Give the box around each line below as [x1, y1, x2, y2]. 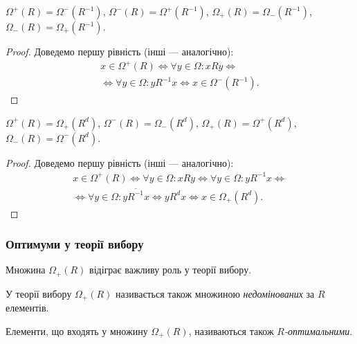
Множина [6, 262, 46, 277]
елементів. [6, 300, 49, 315]
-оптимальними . [284, 323, 353, 338]
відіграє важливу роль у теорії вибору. [89, 262, 252, 277]
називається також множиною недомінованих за [116, 286, 315, 300]
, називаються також [188, 323, 274, 338]
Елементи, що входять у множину [6, 323, 148, 338]
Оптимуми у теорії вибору [6, 235, 144, 253]
